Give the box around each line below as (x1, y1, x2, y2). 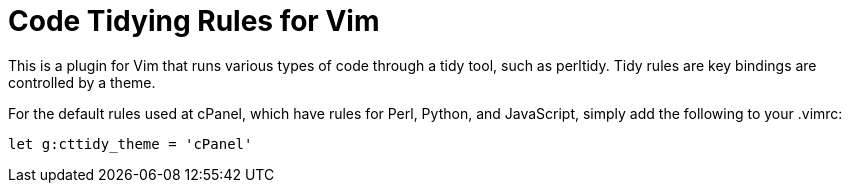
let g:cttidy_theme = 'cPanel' (8, 135, 253, 152)
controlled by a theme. (8, 73, 156, 91)
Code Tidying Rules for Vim (8, 4, 380, 38)
